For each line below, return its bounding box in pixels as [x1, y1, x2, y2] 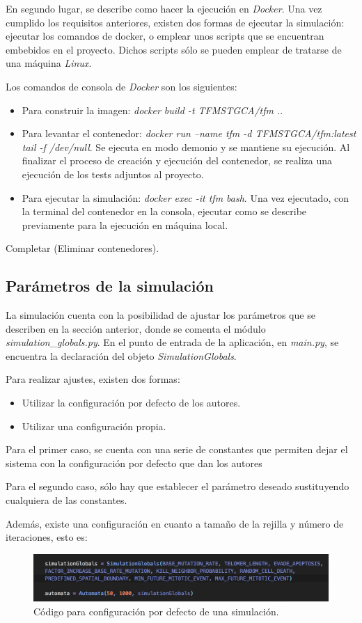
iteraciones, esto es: [6, 530, 88, 544]
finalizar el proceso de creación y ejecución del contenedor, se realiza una [22, 153, 332, 168]
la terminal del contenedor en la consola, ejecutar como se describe [22, 204, 307, 219]
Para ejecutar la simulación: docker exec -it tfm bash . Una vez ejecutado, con [22, 190, 349, 205]
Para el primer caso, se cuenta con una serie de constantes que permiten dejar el [6, 442, 348, 457]
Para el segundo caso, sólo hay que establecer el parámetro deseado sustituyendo [6, 479, 349, 494]
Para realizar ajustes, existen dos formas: [6, 372, 180, 386]
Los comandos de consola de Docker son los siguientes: [6, 79, 237, 93]
